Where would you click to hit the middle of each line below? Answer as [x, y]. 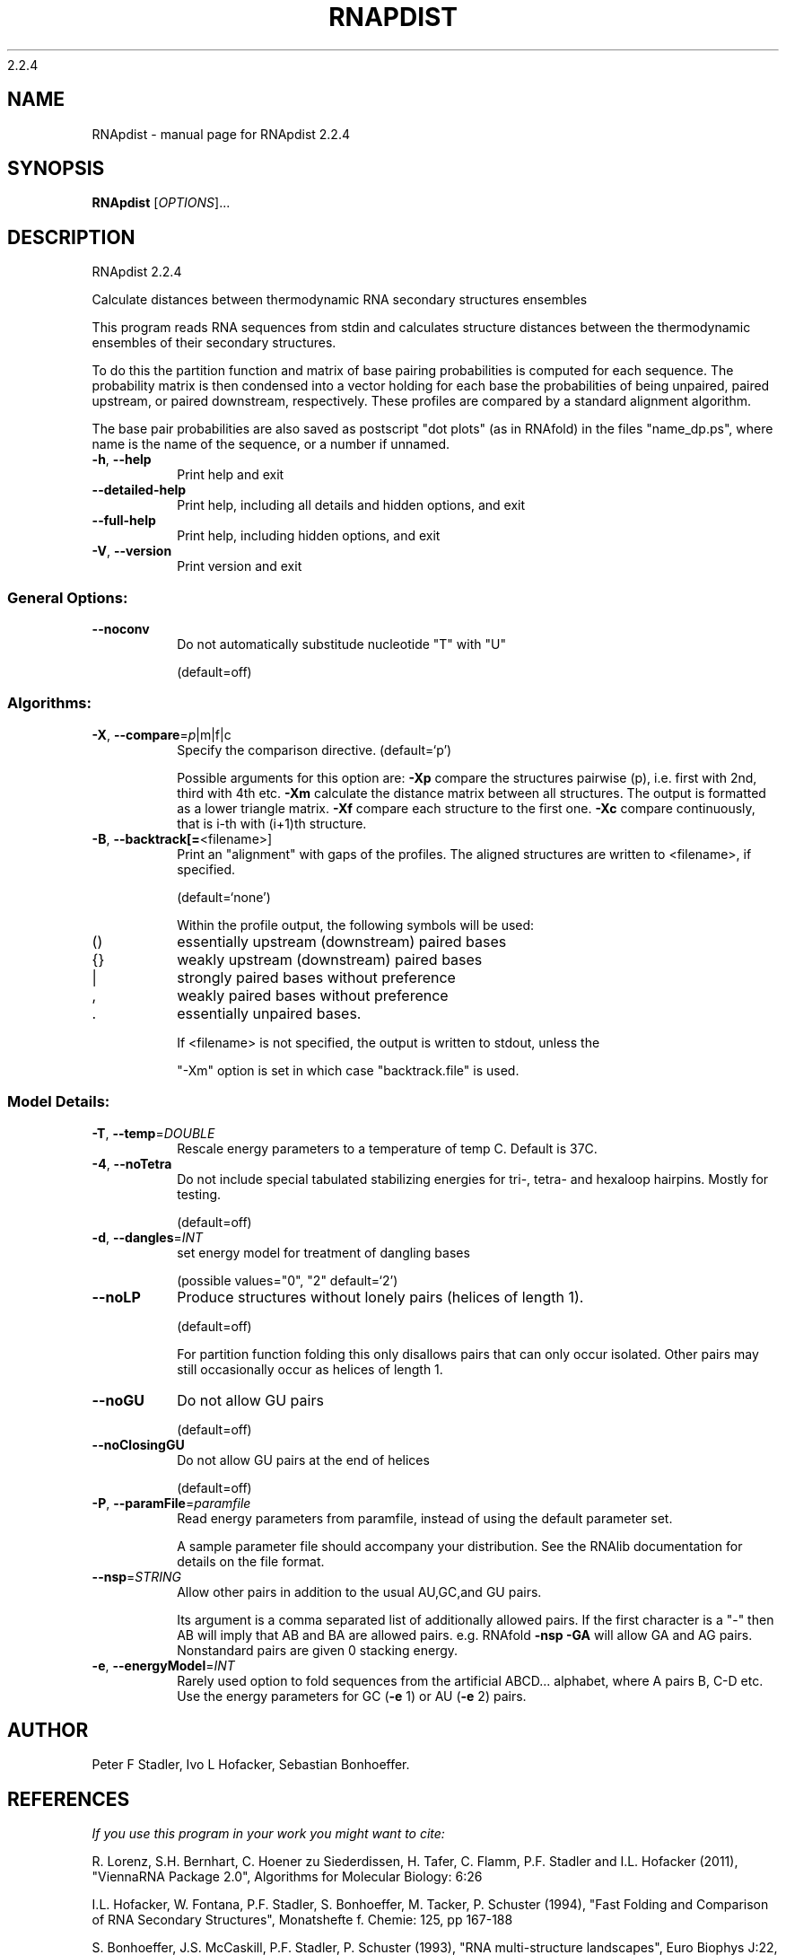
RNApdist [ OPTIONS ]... [161, 203]
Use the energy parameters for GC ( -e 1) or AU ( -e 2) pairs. [352, 1696]
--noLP [116, 1297]
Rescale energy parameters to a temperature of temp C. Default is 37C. [387, 1148]
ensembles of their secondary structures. [214, 343]
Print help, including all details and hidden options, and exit [351, 505]
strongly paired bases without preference [316, 977]
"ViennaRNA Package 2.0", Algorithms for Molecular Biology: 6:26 [287, 1877]
